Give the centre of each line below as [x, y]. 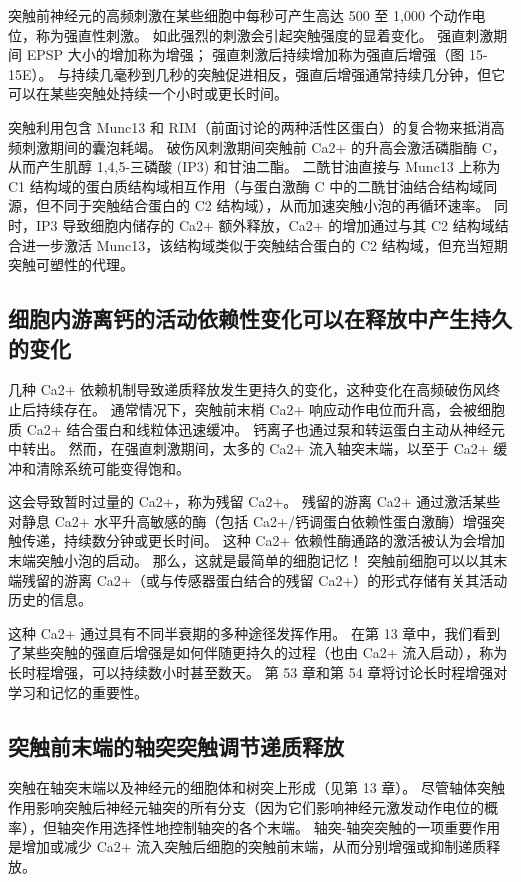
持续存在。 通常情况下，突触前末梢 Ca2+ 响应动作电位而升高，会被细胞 [270, 408]
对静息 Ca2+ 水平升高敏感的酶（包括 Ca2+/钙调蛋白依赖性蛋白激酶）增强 [249, 520]
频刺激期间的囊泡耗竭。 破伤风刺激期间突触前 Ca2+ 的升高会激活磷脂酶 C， [257, 146]
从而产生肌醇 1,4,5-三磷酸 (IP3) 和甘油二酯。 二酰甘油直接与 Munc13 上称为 [254, 166]
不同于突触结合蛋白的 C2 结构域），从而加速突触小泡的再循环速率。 [269, 205]
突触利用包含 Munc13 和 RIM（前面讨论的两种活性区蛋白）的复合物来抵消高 [256, 126]
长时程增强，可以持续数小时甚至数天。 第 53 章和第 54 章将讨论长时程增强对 [258, 672]
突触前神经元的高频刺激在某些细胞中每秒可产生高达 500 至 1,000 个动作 [240, 15]
